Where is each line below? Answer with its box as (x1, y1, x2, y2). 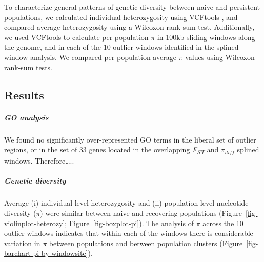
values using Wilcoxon (185, 51, 255, 62)
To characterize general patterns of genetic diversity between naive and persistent (4, 2, 260, 12)
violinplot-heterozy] (4, 217, 65, 228)
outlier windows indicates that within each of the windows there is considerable (4, 228, 253, 238)
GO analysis (4, 112, 49, 123)
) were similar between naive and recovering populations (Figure (40, 207, 242, 218)
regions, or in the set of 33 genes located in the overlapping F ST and (4, 144, 219, 156)
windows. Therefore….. (4, 155, 74, 166)
